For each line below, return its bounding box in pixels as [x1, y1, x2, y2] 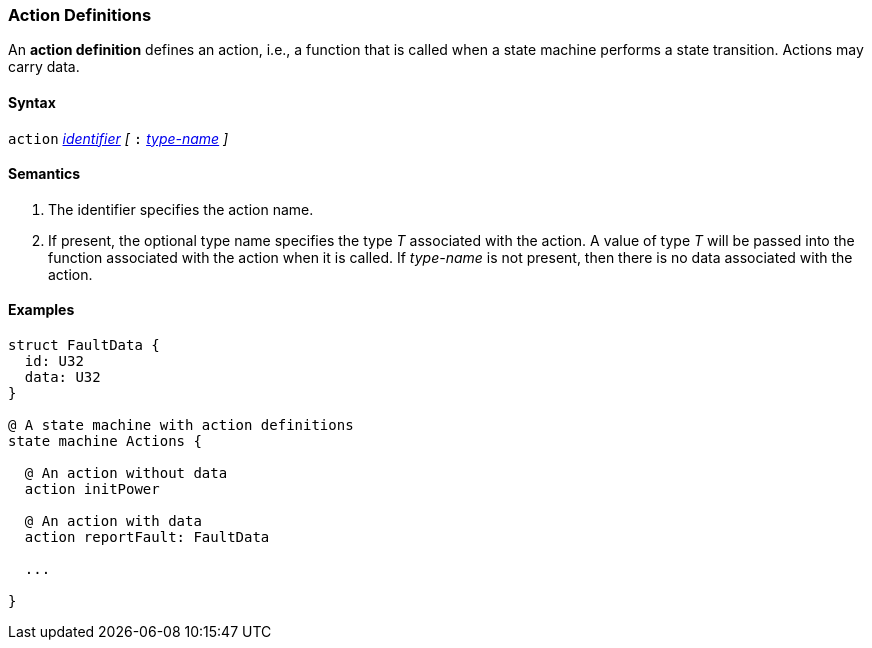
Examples [8, 301, 75, 319]
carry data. [8, 58, 80, 76]
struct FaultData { [8, 337, 160, 354]
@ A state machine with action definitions [8, 417, 354, 434]
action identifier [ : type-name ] [8, 129, 229, 147]
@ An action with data [24, 513, 202, 530]
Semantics [8, 165, 81, 183]
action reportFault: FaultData [24, 529, 270, 546]
